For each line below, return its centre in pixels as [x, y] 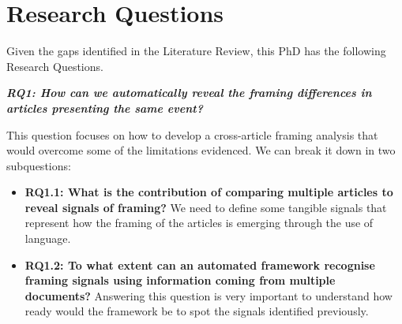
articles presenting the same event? [105, 108]
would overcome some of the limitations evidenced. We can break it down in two [201, 150]
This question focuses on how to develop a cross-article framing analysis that [192, 134]
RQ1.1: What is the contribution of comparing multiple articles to [209, 192]
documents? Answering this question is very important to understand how [209, 295]
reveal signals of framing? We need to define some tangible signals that [206, 207]
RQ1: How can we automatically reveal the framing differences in [189, 93]
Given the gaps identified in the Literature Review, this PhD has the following [196, 51]
